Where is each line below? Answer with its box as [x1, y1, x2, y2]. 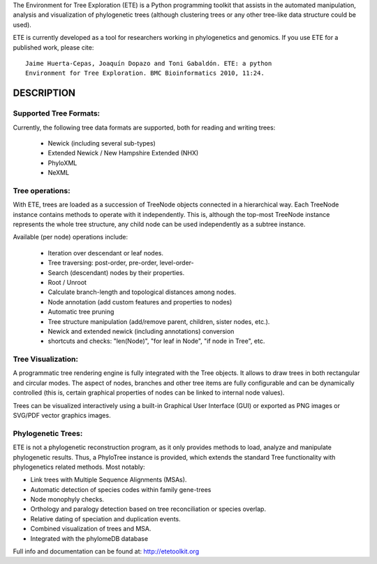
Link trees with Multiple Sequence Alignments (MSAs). [30, 476, 187, 484]
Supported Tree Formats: [13, 108, 101, 118]
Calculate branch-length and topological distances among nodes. [47, 288, 237, 297]
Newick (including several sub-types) [47, 139, 156, 147]
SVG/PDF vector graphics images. [13, 411, 111, 419]
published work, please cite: [13, 43, 94, 52]
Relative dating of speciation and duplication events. [30, 514, 181, 523]
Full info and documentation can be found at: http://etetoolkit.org [13, 547, 199, 556]
